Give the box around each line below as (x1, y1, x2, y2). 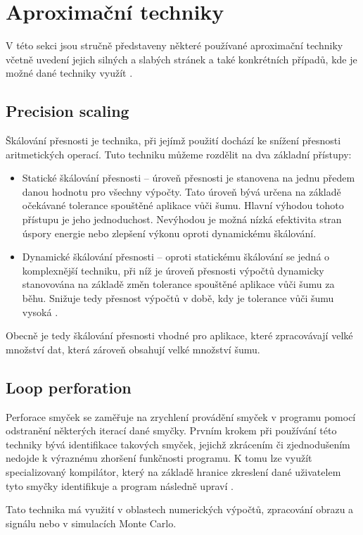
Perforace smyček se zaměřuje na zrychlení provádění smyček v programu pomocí (6, 409, 356, 424)
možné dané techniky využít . (6, 65, 133, 80)
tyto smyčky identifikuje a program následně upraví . (6, 478, 234, 493)
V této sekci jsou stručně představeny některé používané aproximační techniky (6, 38, 343, 53)
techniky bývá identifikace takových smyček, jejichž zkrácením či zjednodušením (6, 436, 350, 451)
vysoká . (22, 304, 58, 319)
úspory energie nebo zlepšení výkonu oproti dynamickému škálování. (22, 225, 317, 240)
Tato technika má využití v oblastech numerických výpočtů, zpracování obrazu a (6, 502, 354, 517)
